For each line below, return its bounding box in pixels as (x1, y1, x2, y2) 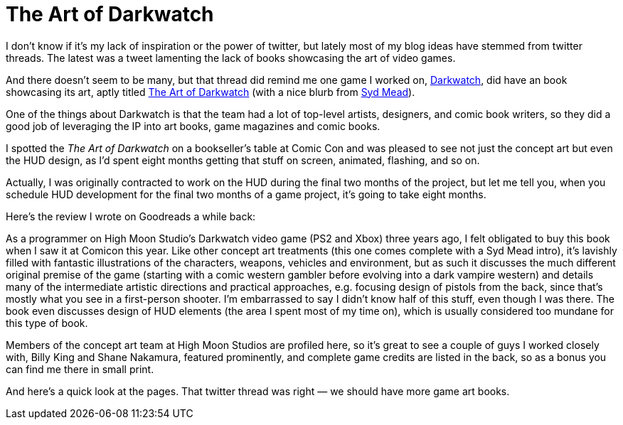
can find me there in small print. (6, 362, 154, 375)
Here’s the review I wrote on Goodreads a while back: (6, 210, 256, 222)
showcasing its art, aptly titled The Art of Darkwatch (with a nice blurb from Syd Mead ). (6, 85, 415, 98)
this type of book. (6, 316, 88, 329)
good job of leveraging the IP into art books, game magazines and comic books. (6, 119, 380, 132)
